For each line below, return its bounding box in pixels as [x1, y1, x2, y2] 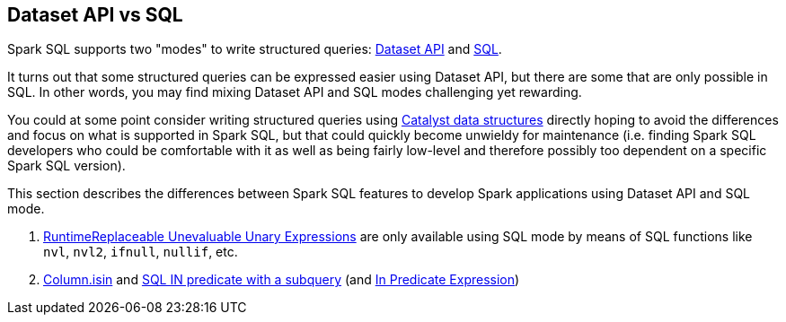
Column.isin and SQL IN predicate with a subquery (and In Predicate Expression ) [43, 272, 520, 288]
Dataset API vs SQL [7, 4, 183, 26]
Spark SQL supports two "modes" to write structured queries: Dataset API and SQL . [7, 41, 502, 57]
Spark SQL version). [7, 158, 126, 174]
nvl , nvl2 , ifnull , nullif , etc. [43, 244, 238, 260]
